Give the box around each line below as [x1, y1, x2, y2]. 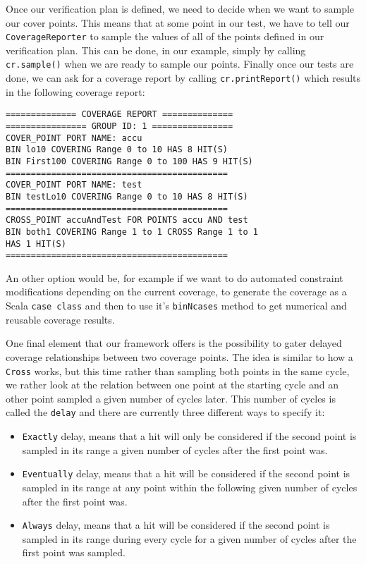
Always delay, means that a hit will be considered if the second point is [22, 517, 330, 532]
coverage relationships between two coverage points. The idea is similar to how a [6, 349, 353, 364]
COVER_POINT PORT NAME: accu [6, 133, 142, 143]
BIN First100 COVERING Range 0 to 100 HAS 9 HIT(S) [6, 156, 253, 166]
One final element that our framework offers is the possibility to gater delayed [6, 336, 342, 350]
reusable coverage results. [6, 312, 115, 326]
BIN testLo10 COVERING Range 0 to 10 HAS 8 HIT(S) [6, 191, 248, 202]
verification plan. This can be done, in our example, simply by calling [6, 42, 306, 57]
